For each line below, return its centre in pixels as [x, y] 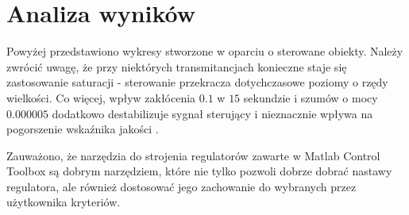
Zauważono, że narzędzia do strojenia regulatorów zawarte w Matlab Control [193, 155]
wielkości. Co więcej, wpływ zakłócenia [101, 97]
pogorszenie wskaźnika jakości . [83, 129]
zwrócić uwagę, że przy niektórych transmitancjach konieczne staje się [177, 66]
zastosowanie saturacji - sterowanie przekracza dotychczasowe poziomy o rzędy [197, 82]
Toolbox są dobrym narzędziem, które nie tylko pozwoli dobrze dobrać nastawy [199, 171]
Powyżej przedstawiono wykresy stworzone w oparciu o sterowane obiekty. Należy [205, 51]
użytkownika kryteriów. [64, 202]
